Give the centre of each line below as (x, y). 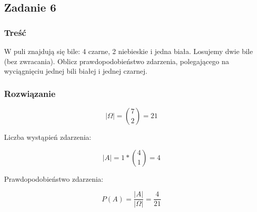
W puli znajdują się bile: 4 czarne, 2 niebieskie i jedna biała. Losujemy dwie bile (128, 51)
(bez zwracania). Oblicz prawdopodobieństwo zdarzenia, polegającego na (117, 61)
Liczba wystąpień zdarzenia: (48, 137)
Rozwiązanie (30, 93)
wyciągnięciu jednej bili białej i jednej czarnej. (76, 71)
